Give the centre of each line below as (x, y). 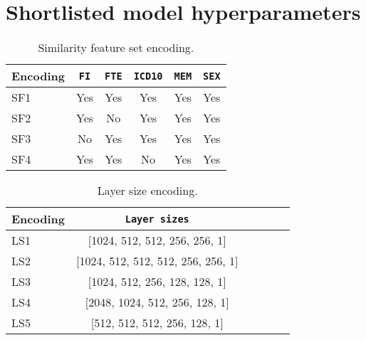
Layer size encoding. (147, 191)
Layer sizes (157, 219)
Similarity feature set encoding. (116, 48)
